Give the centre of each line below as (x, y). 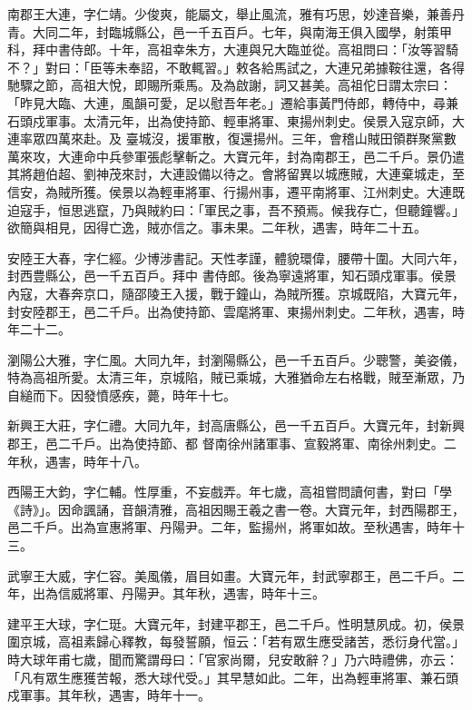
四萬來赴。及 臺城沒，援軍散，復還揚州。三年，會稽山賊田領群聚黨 (244, 138)
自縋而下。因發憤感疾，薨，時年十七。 (122, 394)
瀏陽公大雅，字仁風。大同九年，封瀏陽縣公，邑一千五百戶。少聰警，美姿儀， (236, 359)
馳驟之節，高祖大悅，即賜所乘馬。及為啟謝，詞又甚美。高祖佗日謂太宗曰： (230, 85)
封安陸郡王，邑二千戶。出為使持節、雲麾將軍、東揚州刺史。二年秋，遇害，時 (236, 311)
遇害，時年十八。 (96, 461)
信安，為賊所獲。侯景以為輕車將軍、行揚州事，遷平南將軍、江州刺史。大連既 (236, 191)
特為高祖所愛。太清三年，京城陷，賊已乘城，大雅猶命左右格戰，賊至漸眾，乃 (236, 377)
